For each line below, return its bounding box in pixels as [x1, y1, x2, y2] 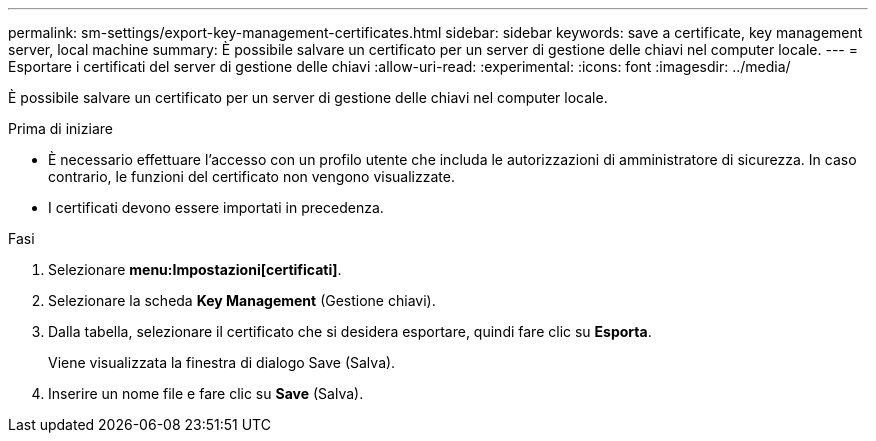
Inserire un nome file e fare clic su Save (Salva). [48, 385, 364, 402]
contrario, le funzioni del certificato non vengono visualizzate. [48, 168, 455, 185]
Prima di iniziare [8, 120, 113, 137]
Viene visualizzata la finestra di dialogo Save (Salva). [48, 354, 396, 371]
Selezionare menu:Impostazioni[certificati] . [48, 261, 342, 278]
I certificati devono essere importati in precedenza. [48, 199, 384, 216]
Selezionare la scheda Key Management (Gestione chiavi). [48, 292, 436, 309]
